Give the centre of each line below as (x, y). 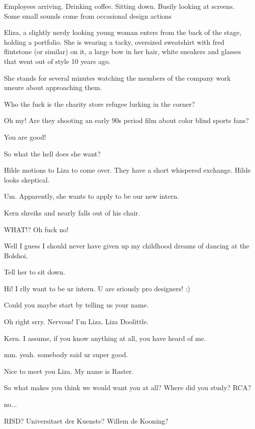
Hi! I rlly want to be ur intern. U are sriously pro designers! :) (97, 288)
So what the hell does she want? (52, 153)
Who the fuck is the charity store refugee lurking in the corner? (99, 104)
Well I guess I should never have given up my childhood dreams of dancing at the (127, 246)
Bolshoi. (16, 255)
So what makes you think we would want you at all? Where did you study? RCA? (127, 387)
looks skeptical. (27, 179)
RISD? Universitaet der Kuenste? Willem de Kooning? (86, 420)
